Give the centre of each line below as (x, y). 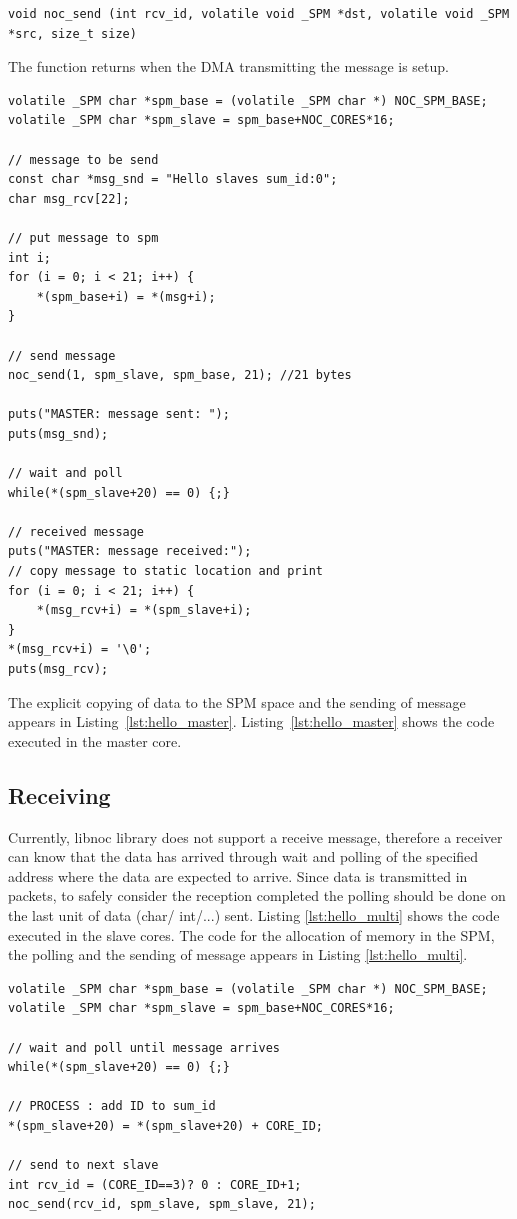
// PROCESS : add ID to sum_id (112, 1106)
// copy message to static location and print (165, 571)
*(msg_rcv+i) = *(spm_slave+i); (144, 610)
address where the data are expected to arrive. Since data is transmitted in (238, 875)
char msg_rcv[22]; (69, 198)
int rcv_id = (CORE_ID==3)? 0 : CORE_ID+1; (155, 1184)
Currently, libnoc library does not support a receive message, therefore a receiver (255, 836)
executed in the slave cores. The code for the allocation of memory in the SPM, (251, 934)
